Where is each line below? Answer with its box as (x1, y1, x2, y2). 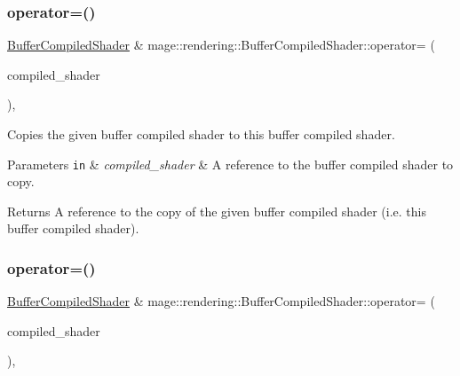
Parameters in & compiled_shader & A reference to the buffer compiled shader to (7, 154, 454, 173)
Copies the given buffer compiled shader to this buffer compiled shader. (7, 125, 395, 143)
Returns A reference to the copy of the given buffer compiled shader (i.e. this (7, 201, 426, 220)
